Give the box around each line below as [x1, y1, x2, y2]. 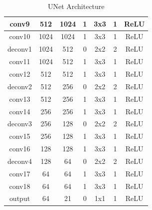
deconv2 [7, 81, 32, 91]
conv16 [9, 143, 30, 154]
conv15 [9, 131, 30, 141]
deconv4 [7, 155, 32, 166]
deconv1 [7, 44, 32, 54]
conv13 [9, 93, 30, 104]
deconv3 [7, 118, 32, 129]
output [9, 193, 30, 203]
